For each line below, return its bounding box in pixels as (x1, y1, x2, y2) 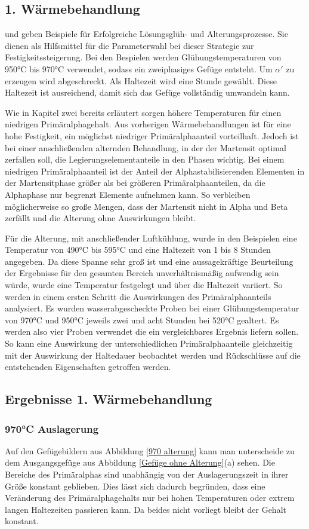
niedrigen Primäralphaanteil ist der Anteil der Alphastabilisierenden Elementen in (5, 164, 305, 177)
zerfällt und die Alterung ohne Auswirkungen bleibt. (5, 212, 196, 224)
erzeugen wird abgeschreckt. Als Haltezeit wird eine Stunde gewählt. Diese (5, 74, 277, 87)
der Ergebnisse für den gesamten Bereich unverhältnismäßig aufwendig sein (5, 267, 279, 279)
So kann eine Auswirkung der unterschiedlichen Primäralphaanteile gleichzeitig (5, 337, 293, 350)
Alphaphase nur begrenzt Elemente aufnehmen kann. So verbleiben (5, 188, 251, 200)
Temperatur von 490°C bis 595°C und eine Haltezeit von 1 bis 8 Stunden (5, 243, 271, 256)
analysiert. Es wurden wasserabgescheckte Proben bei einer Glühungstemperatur (5, 302, 299, 314)
